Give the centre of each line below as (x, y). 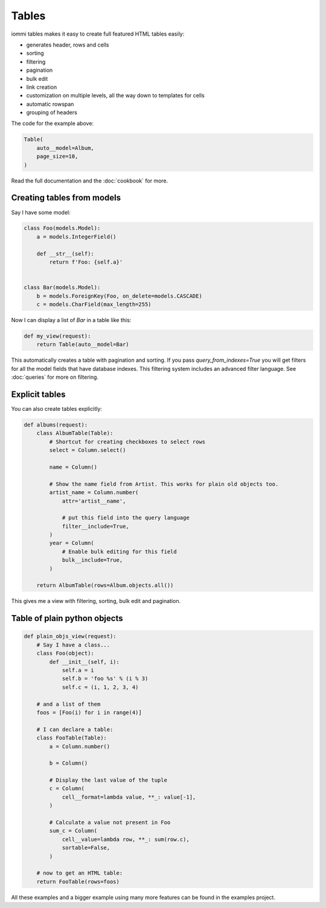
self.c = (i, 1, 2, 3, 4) (100, 687)
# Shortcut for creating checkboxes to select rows (127, 442)
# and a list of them (69, 704)
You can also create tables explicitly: (57, 409)
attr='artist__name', (94, 501)
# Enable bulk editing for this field (120, 552)
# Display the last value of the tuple (108, 780)
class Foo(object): (66, 653)
